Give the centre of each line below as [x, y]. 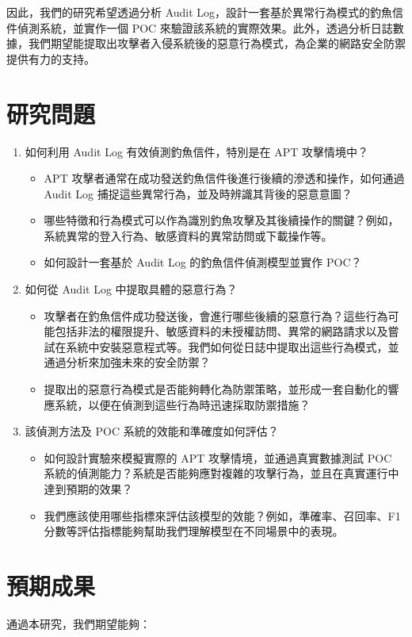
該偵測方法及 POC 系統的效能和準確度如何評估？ [152, 431]
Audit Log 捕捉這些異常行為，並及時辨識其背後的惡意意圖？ [198, 193]
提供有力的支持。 [51, 58]
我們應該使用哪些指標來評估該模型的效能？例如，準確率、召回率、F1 [222, 515]
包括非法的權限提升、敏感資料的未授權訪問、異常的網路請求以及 [221, 331]
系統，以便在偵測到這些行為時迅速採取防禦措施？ [183, 404]
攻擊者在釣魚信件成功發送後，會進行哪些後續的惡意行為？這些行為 [216, 315]
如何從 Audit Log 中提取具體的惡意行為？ [131, 289]
